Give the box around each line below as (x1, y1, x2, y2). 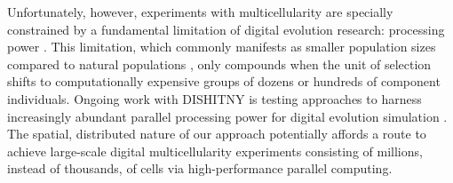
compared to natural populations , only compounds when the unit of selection (7, 54, 432, 73)
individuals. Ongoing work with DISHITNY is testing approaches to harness (7, 89, 422, 107)
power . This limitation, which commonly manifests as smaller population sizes (7, 37, 436, 56)
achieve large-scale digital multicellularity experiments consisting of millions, (7, 141, 423, 160)
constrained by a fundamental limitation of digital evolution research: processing (7, 20, 445, 38)
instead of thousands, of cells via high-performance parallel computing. (7, 159, 393, 178)
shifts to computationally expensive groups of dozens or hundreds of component (7, 72, 441, 91)
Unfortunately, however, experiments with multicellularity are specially (7, 3, 393, 20)
